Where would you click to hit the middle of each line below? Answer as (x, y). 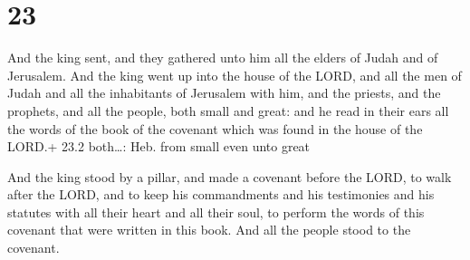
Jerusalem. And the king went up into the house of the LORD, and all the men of (235, 75)
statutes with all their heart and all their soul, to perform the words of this (216, 212)
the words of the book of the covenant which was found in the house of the (215, 128)
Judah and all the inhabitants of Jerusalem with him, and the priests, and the (224, 93)
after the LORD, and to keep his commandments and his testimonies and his (221, 194)
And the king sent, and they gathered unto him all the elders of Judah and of (223, 58)
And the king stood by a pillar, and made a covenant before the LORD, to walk (230, 176)
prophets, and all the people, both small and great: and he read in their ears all (228, 110)
